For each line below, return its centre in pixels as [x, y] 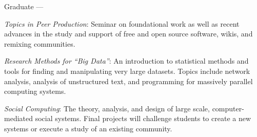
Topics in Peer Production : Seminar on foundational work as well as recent [122, 23]
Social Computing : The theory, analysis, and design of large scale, [107, 108]
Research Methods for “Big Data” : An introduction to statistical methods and [126, 61]
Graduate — [24, 6]
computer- [228, 108]
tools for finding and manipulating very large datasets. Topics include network [127, 71]
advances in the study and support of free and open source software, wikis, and [128, 34]
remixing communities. [40, 43]
